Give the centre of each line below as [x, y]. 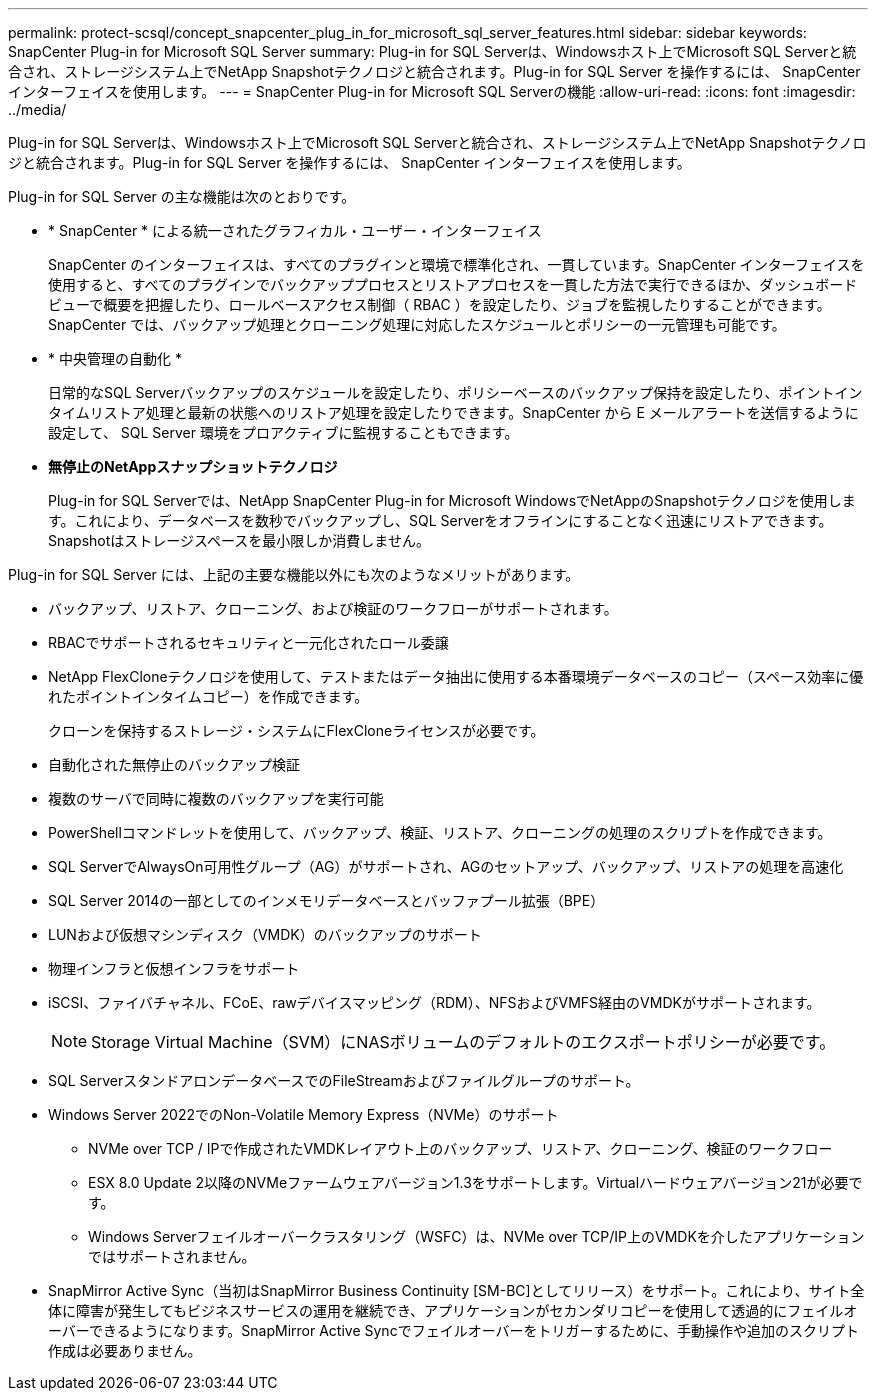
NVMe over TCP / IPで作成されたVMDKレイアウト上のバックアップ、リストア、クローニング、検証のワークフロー [460, 1148]
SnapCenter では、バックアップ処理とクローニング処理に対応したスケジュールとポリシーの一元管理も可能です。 [417, 324]
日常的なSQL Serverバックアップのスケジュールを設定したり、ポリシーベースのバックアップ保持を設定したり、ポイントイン [455, 392]
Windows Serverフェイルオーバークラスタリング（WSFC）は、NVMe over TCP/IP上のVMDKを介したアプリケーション [476, 1236]
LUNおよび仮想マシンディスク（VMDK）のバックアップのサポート [265, 934]
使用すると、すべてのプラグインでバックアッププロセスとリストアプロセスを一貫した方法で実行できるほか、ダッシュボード [453, 284]
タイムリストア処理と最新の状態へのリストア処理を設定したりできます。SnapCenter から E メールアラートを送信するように [453, 412]
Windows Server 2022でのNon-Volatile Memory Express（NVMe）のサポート [303, 1114]
